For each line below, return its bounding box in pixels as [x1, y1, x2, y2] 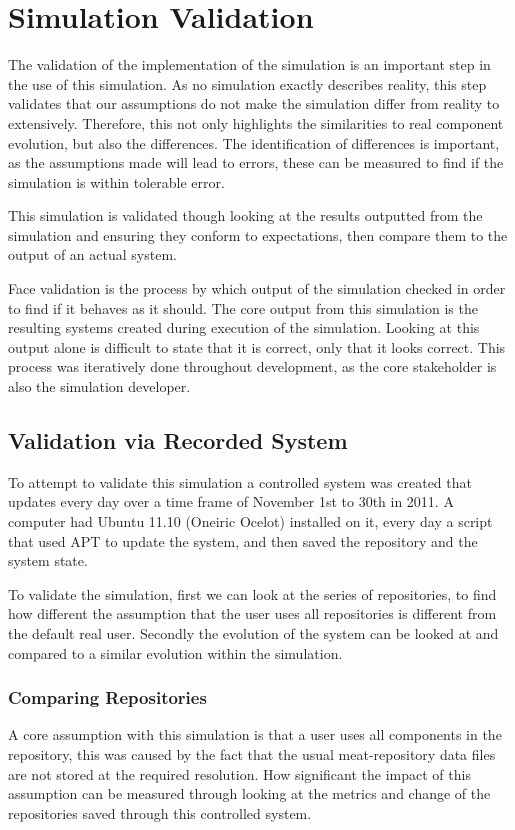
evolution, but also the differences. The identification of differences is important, [8, 132, 500, 153]
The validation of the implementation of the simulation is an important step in [8, 54, 491, 75]
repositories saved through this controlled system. [8, 802, 312, 823]
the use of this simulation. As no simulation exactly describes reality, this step [8, 73, 487, 94]
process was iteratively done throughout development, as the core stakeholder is [8, 356, 497, 377]
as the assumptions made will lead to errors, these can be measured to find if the [8, 152, 504, 173]
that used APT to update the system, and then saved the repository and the [8, 530, 478, 551]
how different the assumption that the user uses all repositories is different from [8, 603, 497, 624]
